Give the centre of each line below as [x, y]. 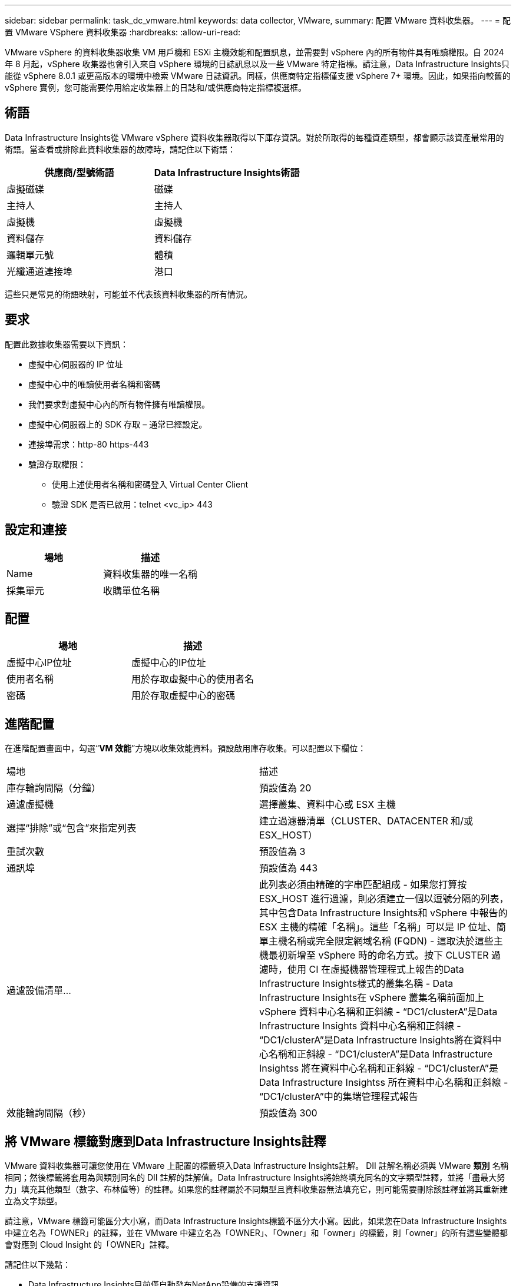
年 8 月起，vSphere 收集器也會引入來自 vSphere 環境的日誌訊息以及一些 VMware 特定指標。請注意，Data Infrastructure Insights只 [257, 64]
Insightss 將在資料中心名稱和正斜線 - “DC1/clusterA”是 [379, 1068]
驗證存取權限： [57, 464]
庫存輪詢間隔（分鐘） [54, 788]
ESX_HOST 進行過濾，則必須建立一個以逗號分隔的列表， [384, 899]
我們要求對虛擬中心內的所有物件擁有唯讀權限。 [119, 404]
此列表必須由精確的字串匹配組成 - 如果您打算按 [363, 885]
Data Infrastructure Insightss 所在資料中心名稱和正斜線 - [384, 1083]
